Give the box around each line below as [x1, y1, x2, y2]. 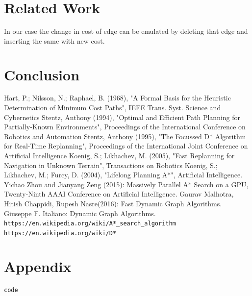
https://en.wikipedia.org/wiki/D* [4, 229, 117, 237]
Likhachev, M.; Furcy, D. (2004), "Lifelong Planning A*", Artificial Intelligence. [4, 170, 243, 180]
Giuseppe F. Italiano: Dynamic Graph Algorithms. [4, 208, 156, 218]
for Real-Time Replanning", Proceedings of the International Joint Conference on [4, 141, 248, 151]
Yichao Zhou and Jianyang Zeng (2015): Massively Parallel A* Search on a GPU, [4, 179, 249, 189]
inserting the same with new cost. [4, 35, 105, 46]
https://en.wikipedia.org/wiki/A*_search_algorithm [4, 220, 176, 227]
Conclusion [4, 64, 80, 84]
